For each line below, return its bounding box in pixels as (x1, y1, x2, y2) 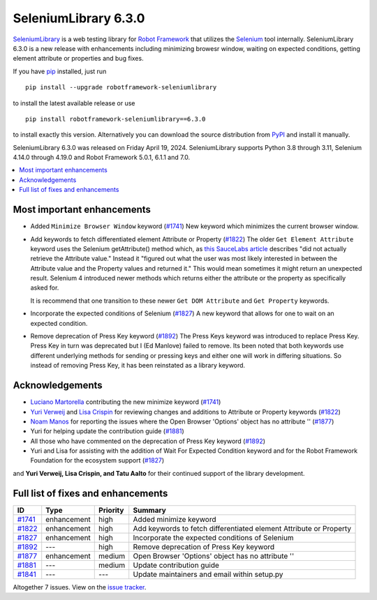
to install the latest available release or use (13, 98, 135, 107)
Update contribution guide (133, 560, 220, 570)
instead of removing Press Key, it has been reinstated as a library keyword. (30, 361, 246, 370)
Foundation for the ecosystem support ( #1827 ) (30, 456, 165, 465)
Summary (133, 505, 167, 515)
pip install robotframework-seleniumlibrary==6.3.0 (25, 115, 206, 123)
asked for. (30, 283, 59, 292)
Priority (98, 505, 124, 515)
